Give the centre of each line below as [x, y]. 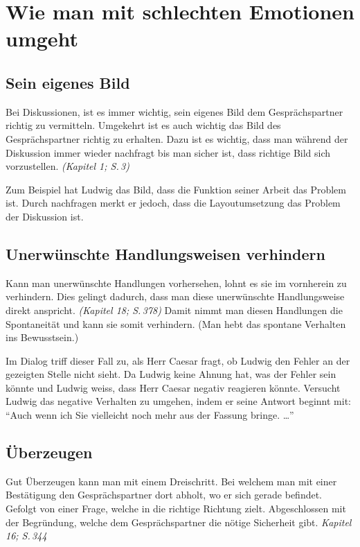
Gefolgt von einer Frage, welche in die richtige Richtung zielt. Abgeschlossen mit [176, 509]
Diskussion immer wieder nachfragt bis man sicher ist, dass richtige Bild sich [168, 152]
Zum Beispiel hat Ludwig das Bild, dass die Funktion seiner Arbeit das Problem [176, 189]
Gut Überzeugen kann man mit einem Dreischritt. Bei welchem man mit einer [171, 481]
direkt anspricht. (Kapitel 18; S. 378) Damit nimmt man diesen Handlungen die [174, 310]
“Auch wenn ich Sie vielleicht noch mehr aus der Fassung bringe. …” [150, 415]
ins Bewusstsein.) [42, 337]
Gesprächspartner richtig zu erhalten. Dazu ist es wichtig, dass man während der [177, 138]
